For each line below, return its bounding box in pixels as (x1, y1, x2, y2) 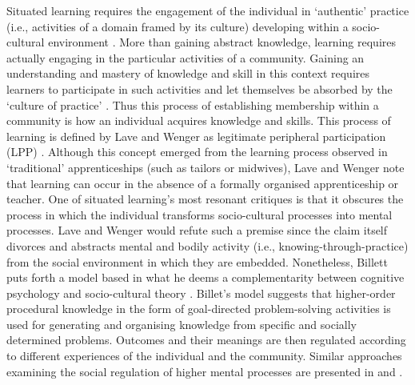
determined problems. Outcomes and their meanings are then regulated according (6, 331, 406, 348)
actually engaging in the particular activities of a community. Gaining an (6, 49, 365, 66)
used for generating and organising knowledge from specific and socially (6, 315, 357, 332)
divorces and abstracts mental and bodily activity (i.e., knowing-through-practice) (6, 237, 409, 254)
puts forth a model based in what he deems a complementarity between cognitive (6, 269, 405, 286)
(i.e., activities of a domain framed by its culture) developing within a (6, 18, 349, 34)
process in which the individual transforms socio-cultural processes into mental (6, 206, 393, 223)
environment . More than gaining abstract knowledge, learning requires (48, 34, 396, 50)
